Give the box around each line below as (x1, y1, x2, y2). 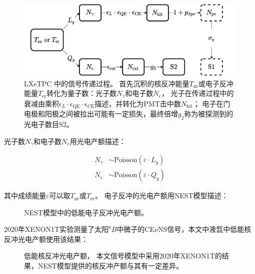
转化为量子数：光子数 (46, 88, 117, 98)
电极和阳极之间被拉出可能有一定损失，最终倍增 (24, 108, 178, 119)
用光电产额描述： (69, 135, 126, 146)
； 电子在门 (192, 98, 230, 108)
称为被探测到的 (184, 108, 233, 119)
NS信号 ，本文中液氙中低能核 (157, 224, 251, 234)
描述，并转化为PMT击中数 (94, 98, 181, 108)
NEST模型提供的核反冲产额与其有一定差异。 (37, 260, 183, 271)
